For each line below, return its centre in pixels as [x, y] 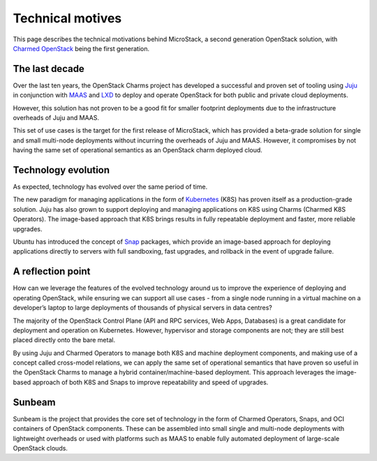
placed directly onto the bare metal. [64, 340]
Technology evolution [61, 170]
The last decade [49, 69]
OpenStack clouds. [40, 448]
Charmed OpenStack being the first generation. [81, 48]
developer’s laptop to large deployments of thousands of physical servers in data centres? [142, 308]
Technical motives [67, 18]
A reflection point [52, 271]
